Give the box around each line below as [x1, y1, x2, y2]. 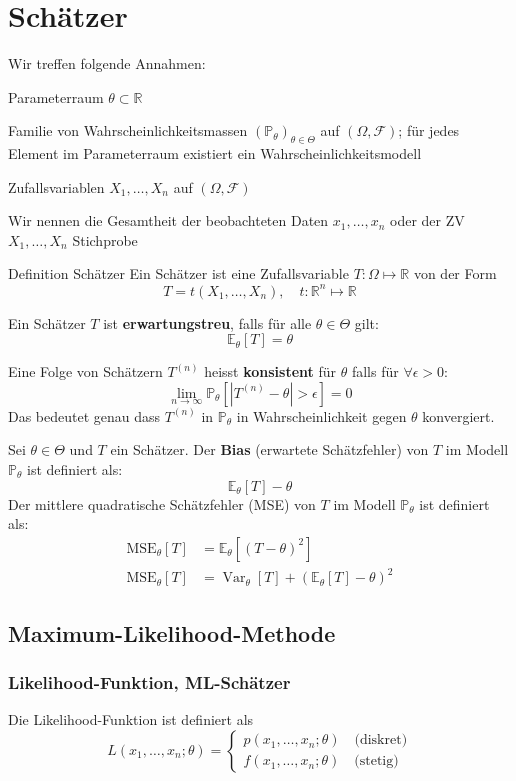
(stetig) [354, 754, 399, 769]
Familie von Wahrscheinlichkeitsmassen [8, 120, 248, 141]
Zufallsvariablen [8, 176, 105, 197]
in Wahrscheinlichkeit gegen [236, 405, 407, 426]
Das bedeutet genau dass [8, 405, 161, 426]
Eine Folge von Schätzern [8, 361, 163, 382]
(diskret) [354, 733, 408, 748]
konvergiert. [422, 405, 495, 426]
